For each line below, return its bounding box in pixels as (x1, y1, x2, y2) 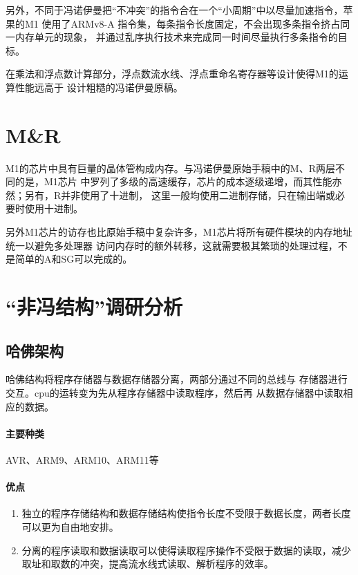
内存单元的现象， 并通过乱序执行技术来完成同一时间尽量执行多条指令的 (15, 30, 338, 44)
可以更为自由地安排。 (21, 519, 119, 534)
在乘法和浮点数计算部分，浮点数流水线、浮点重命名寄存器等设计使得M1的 (6, 66, 339, 81)
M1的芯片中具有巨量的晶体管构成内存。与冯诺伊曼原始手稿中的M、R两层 (6, 160, 335, 175)
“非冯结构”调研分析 (6, 292, 182, 321)
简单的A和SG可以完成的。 (15, 252, 133, 266)
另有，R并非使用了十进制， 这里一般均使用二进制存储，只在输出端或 (24, 187, 335, 202)
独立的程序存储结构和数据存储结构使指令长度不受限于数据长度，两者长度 (21, 506, 351, 520)
